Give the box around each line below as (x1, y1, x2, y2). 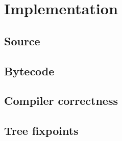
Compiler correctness (4, 93, 118, 108)
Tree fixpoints (4, 123, 79, 138)
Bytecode (4, 63, 55, 78)
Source (4, 33, 40, 48)
